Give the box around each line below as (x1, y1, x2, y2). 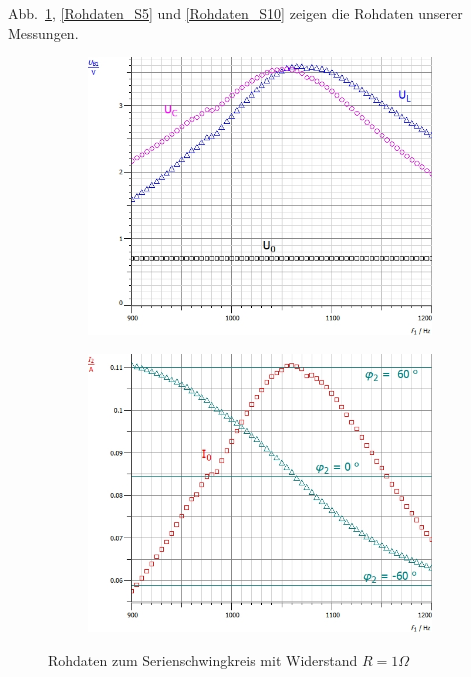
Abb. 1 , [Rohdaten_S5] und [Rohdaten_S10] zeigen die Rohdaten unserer (8, 3, 463, 23)
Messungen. (8, 22, 79, 43)
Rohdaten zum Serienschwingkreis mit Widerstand (48, 649, 358, 670)
